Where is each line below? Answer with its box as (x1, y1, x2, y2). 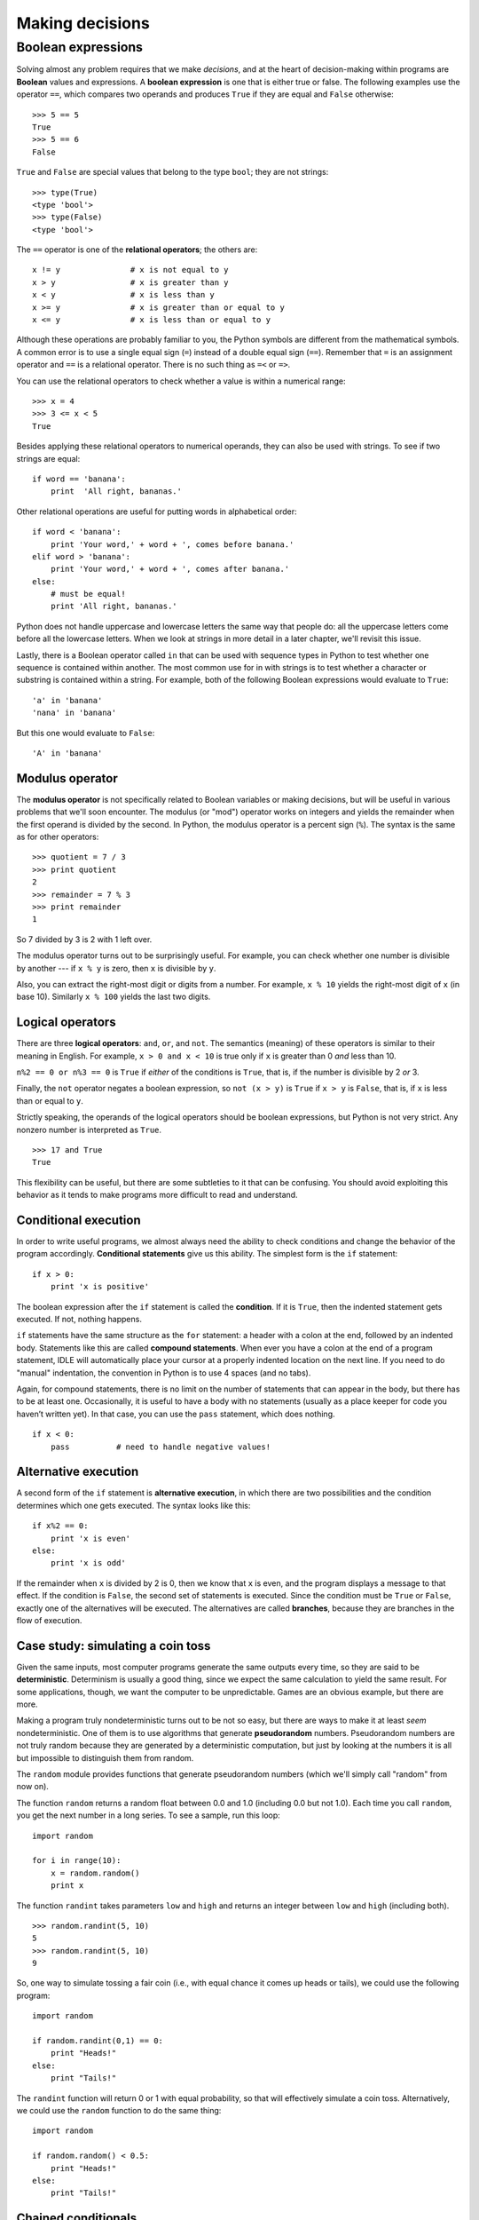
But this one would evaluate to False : (16, 727, 155, 738)
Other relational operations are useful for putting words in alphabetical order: (16, 506, 297, 517)
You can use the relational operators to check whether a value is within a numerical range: (16, 376, 346, 386)
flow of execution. (16, 1614, 82, 1625)
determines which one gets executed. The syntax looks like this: (16, 1500, 251, 1510)
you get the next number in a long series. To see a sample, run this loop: (16, 1810, 281, 1820)
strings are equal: (16, 453, 81, 464)
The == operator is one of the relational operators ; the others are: (16, 244, 258, 255)
